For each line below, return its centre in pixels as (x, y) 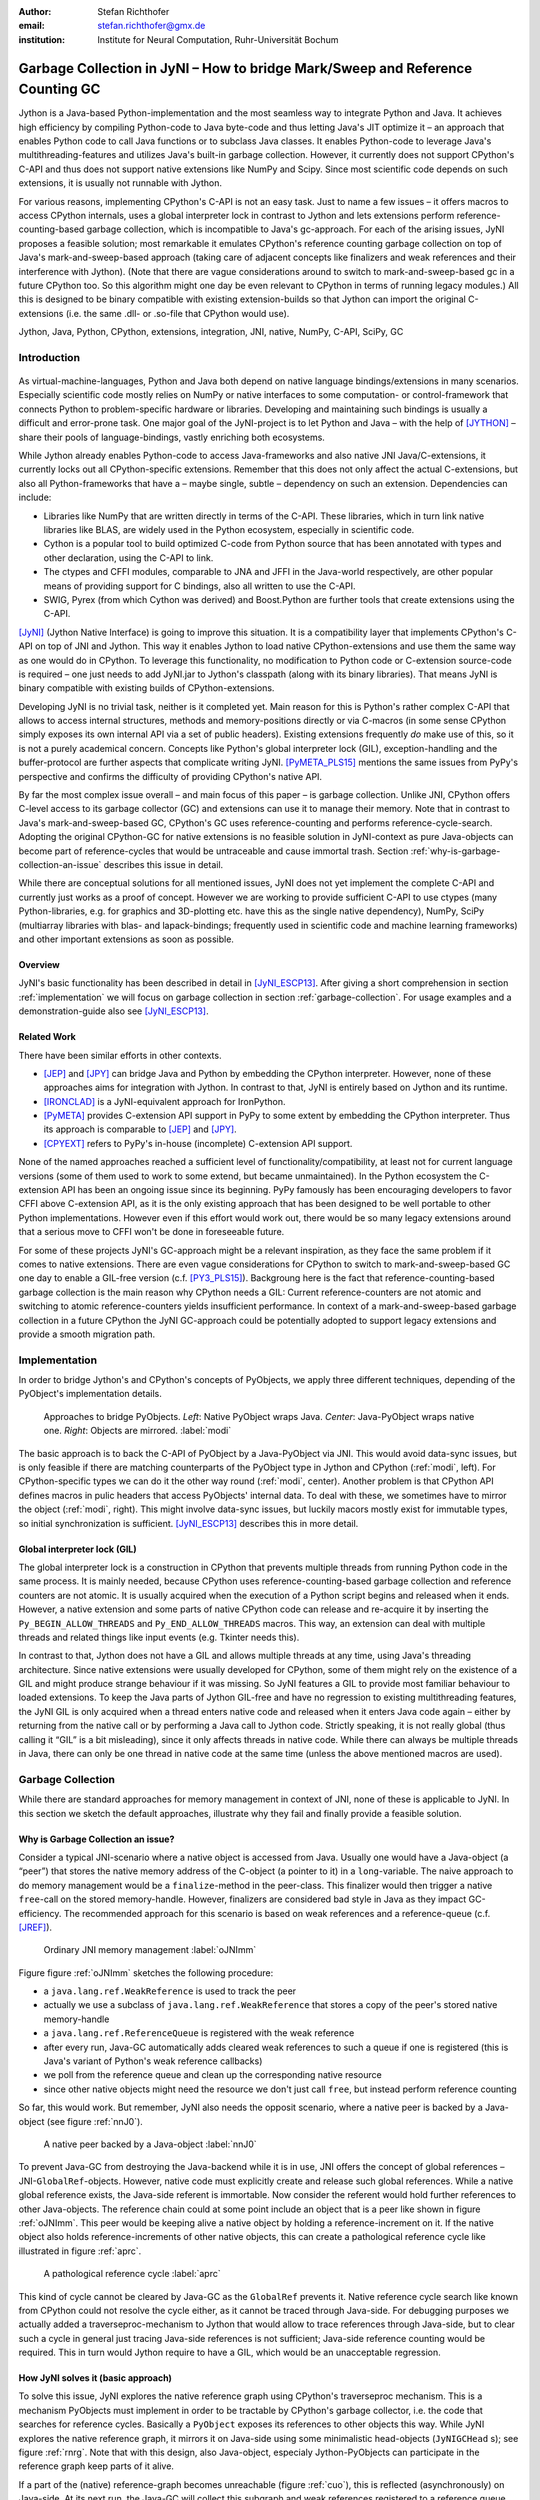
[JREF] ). (35, 1927)
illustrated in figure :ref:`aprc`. (80, 2251)
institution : (42, 39)
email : (31, 26)
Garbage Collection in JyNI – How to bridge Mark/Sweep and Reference (245, 68)
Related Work (47, 1037)
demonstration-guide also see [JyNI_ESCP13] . (113, 1011)
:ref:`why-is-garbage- (455, 851)
